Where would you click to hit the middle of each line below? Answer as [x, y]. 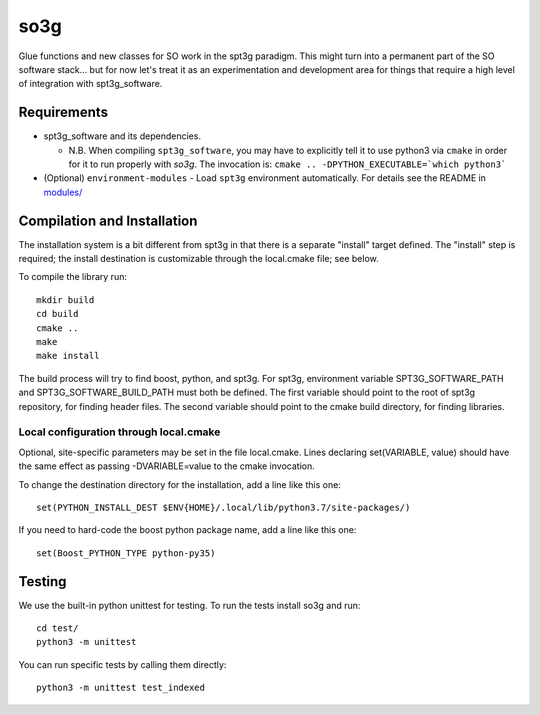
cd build [57, 314]
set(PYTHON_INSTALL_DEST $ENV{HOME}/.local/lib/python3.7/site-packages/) [223, 507]
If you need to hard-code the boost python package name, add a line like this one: [187, 530]
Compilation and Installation [108, 220]
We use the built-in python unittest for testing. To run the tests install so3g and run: [189, 605]
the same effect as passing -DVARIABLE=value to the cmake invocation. [166, 466]
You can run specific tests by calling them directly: [122, 664]
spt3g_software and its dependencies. [122, 136]
